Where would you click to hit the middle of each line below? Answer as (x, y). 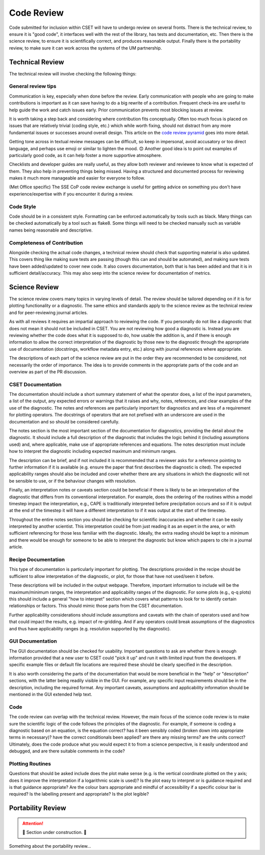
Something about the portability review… (50, 846)
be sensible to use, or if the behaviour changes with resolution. (73, 481)
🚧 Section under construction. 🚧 (54, 832)
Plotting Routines (30, 764)
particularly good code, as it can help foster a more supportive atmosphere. (85, 155)
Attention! (33, 823)
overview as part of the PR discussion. (48, 372)
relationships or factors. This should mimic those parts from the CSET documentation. (96, 606)
